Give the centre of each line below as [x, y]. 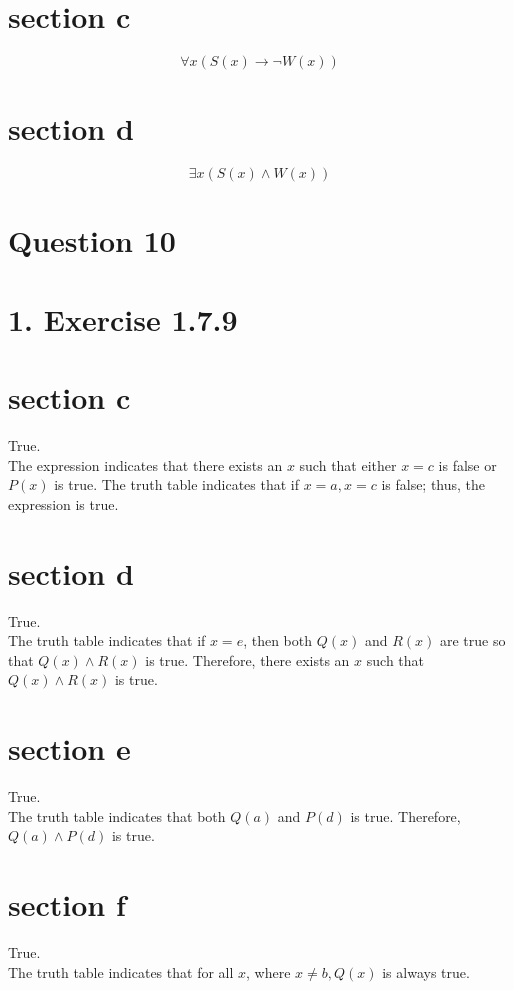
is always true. [426, 971]
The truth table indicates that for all [121, 971]
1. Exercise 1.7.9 [123, 318]
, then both [278, 640]
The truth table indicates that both [117, 815]
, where [268, 971]
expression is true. [63, 503]
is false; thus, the [433, 484]
